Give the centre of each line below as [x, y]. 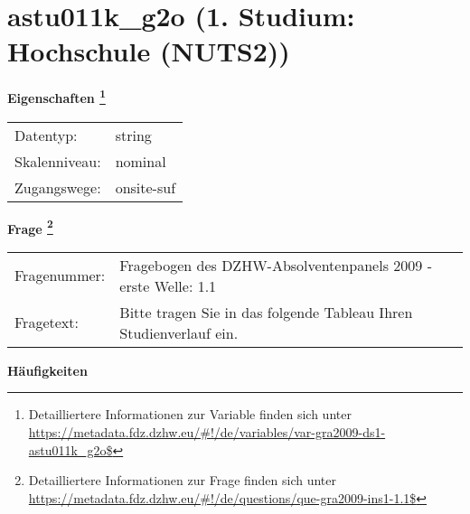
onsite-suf [146, 187]
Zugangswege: [58, 187]
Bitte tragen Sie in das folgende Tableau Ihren [266, 312]
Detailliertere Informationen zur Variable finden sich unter [190, 414]
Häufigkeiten [47, 370]
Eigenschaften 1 [56, 96]
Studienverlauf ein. [179, 332]
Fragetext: [47, 322]
